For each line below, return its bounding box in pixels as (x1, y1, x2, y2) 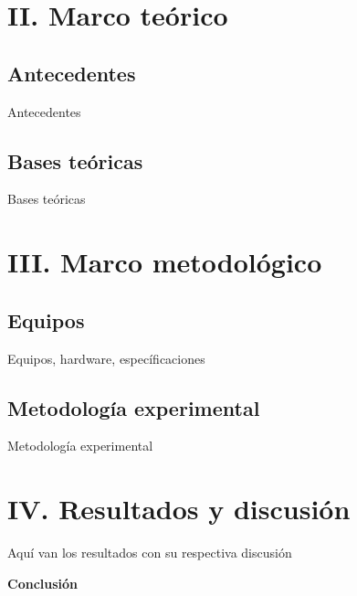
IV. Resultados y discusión (7, 490, 351, 527)
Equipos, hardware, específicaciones (7, 348, 205, 367)
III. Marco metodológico (7, 243, 322, 281)
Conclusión (7, 573, 79, 592)
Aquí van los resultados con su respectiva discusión (7, 543, 292, 562)
